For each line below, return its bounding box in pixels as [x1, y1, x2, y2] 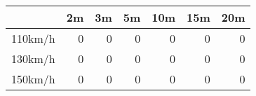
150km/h [11, 71, 55, 87]
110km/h [11, 30, 55, 46]
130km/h [11, 50, 55, 67]
